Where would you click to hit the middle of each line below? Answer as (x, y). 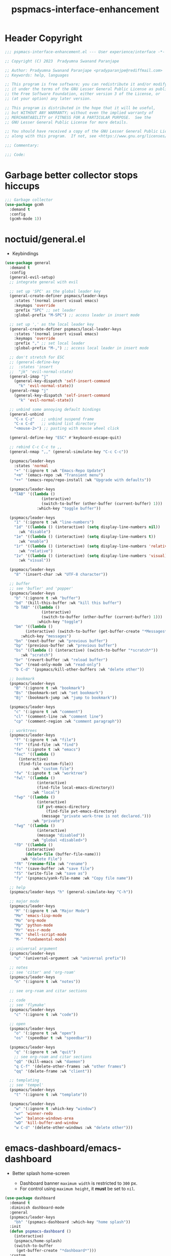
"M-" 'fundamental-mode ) (40, 939)
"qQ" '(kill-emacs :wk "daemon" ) (50, 1061)
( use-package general (28, 263)
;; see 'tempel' (27, 1085)
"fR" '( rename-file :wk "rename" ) (51, 864)
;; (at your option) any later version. (48, 99)
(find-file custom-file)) (46, 764)
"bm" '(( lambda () (33, 626)
